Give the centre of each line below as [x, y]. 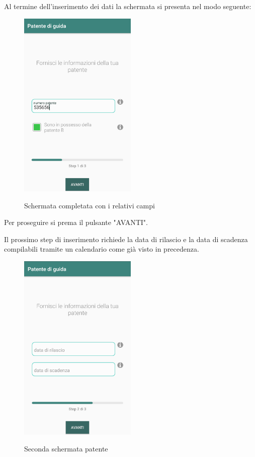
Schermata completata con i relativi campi [90, 205]
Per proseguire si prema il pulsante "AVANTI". [76, 222]
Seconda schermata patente [66, 449]
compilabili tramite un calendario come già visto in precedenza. [102, 249]
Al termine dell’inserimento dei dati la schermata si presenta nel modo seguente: [128, 6]
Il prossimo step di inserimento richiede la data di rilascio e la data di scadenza [126, 239]
